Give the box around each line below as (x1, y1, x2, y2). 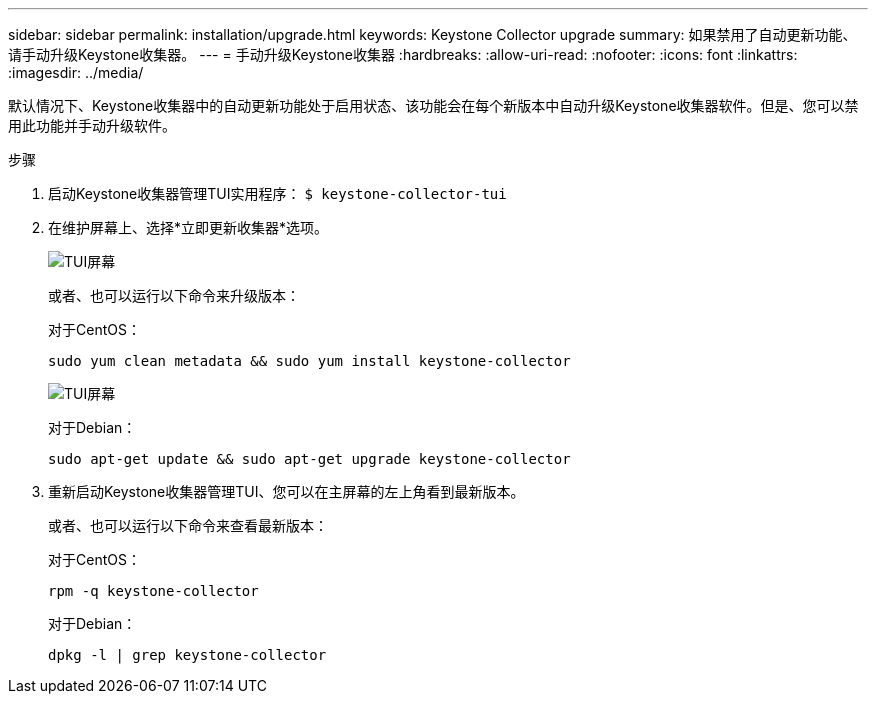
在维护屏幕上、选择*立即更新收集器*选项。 (48, 219, 329, 236)
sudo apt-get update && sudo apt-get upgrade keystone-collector (48, 451, 571, 467)
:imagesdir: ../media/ (8, 64, 144, 81)
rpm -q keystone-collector (48, 583, 259, 599)
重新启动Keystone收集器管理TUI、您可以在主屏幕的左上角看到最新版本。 (48, 483, 525, 500)
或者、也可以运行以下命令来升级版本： (48, 287, 300, 304)
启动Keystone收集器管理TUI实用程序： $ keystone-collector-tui (48, 185, 507, 202)
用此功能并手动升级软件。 (8, 117, 176, 134)
